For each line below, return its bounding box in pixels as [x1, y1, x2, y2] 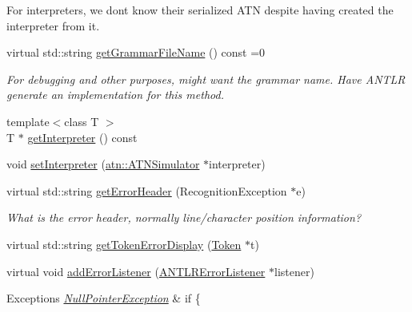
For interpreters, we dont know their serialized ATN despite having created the [6, 2, 394, 18]
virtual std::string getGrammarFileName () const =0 [6, 44, 266, 61]
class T [64, 113, 99, 129]
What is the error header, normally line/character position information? [6, 209, 362, 226]
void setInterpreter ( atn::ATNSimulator [6, 156, 200, 172]
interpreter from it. [6, 17, 100, 34]
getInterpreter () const [27, 128, 138, 145]
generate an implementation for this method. [6, 86, 224, 103]
